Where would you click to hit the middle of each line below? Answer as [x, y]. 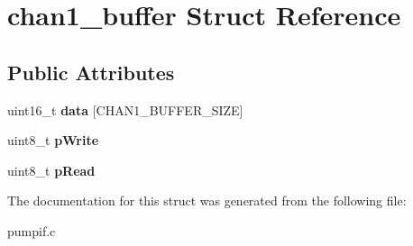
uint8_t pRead [51, 170]
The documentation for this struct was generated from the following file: [207, 200]
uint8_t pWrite [53, 140]
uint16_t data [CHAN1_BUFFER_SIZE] [125, 109]
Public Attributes [91, 72]
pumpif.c [32, 230]
